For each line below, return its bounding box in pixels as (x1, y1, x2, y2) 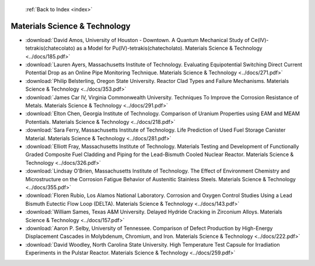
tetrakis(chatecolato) (25, 44, 75, 52)
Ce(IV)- (251, 36, 269, 43)
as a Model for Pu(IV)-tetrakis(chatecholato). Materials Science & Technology (76, 44, 262, 52)
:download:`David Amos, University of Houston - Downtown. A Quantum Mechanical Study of (25, 36, 250, 43)
